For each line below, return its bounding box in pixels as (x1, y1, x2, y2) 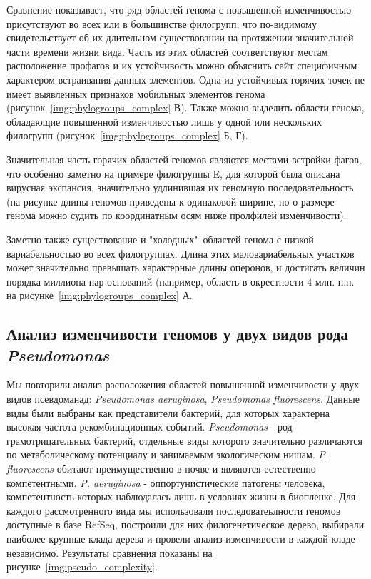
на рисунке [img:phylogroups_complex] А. (6, 288, 193, 303)
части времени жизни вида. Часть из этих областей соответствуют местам (6, 44, 328, 59)
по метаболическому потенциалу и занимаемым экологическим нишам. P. (6, 447, 329, 462)
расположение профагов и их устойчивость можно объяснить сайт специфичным (6, 58, 357, 73)
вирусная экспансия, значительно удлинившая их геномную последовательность (6, 180, 354, 195)
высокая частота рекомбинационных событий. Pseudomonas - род (6, 419, 293, 434)
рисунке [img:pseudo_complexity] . (6, 559, 158, 574)
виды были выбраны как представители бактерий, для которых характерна (6, 405, 330, 420)
